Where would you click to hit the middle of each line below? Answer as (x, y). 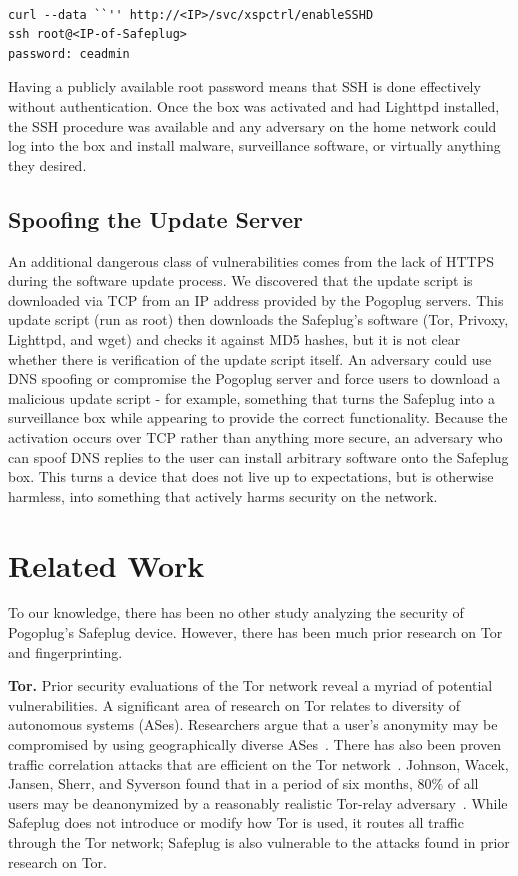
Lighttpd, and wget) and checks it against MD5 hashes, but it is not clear (234, 338)
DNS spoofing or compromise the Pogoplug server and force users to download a (254, 378)
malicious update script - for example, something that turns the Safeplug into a (251, 397)
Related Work (106, 564)
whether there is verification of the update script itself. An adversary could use (250, 358)
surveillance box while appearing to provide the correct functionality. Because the (258, 417)
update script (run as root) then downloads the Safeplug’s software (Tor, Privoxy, (258, 319)
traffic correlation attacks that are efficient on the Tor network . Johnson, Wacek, (258, 763)
